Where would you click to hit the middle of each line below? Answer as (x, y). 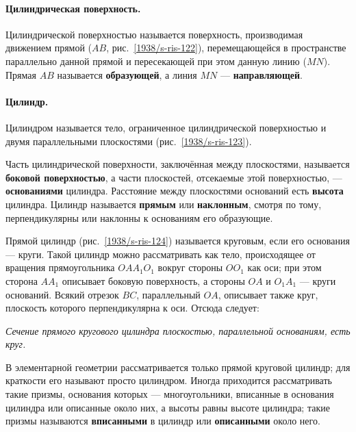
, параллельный (168, 294)
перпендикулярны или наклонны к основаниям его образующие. (139, 217)
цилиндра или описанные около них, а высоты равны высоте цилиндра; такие (168, 407)
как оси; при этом (284, 267)
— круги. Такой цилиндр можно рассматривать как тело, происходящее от (161, 254)
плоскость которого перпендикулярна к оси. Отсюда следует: (132, 308)
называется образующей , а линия (127, 74)
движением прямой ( (49, 48)
